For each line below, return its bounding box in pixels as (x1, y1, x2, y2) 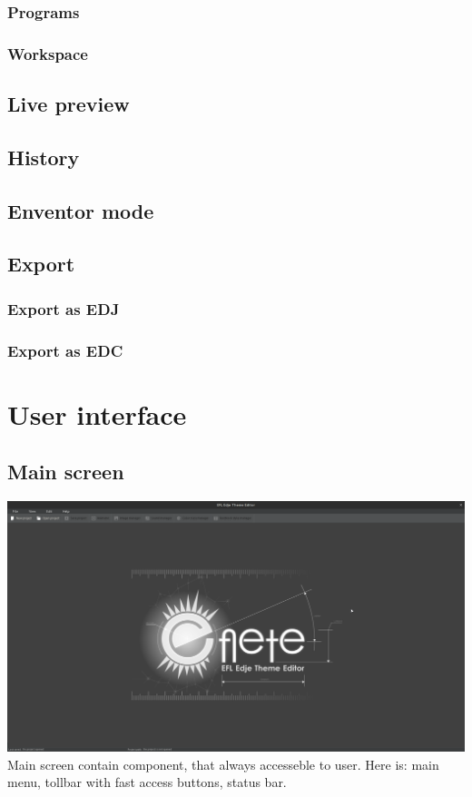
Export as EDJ (7, 297, 120, 320)
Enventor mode (7, 196, 154, 224)
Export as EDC (7, 339, 123, 361)
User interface (7, 395, 187, 432)
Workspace (7, 42, 88, 64)
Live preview (7, 90, 130, 118)
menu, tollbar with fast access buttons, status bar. (7, 772, 287, 792)
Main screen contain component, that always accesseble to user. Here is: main (7, 754, 439, 773)
